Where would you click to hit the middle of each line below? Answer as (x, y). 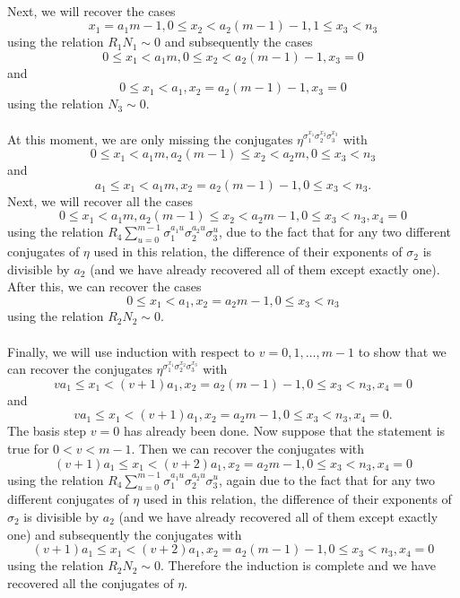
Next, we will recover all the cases (100, 200)
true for (28, 448)
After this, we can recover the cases (104, 286)
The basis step (47, 431)
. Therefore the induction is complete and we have (298, 565)
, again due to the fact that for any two (327, 479)
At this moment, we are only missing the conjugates (150, 139)
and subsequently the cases (239, 42)
